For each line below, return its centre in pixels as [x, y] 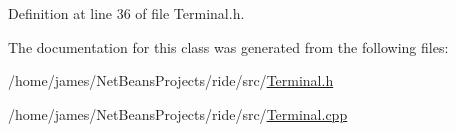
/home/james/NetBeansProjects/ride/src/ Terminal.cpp [178, 113]
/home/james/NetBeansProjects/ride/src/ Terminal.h [171, 80]
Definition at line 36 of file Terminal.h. [126, 13]
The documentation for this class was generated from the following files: [228, 46]
